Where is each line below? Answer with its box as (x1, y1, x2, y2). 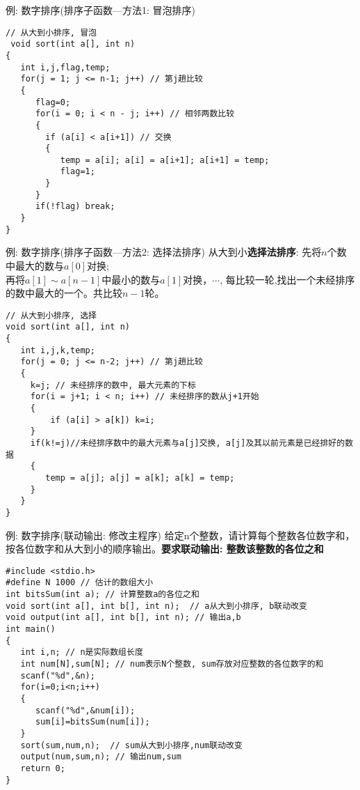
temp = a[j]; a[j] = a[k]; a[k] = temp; (45, 472, 235, 483)
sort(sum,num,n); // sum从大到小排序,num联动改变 (20, 740, 243, 750)
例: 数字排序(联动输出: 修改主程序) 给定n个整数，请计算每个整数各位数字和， (6, 527, 355, 542)
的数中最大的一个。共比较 (6, 286, 122, 300)
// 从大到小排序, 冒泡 (6, 27, 97, 38)
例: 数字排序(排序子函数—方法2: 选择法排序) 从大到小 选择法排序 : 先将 (6, 245, 322, 259)
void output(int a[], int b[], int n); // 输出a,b (6, 612, 241, 623)
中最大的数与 (6, 258, 64, 272)
